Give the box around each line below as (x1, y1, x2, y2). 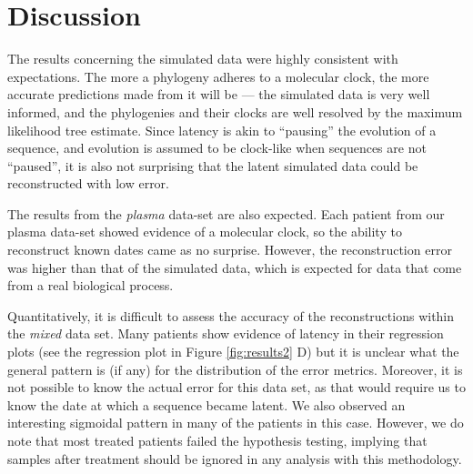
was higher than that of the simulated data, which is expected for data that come (7, 257, 462, 277)
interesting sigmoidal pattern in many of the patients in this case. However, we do (7, 413, 464, 432)
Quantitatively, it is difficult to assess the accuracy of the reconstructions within (7, 306, 455, 325)
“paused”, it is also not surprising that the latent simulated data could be (7, 156, 418, 175)
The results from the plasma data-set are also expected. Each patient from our (7, 204, 445, 223)
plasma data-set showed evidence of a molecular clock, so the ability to (7, 222, 402, 241)
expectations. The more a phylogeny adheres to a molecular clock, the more (7, 66, 429, 86)
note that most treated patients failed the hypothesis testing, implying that (7, 431, 428, 449)
